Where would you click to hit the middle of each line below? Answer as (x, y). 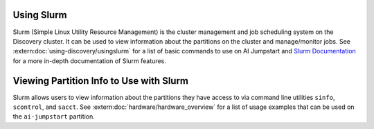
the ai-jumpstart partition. (54, 117)
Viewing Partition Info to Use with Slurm (101, 81)
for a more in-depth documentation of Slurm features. (89, 61)
